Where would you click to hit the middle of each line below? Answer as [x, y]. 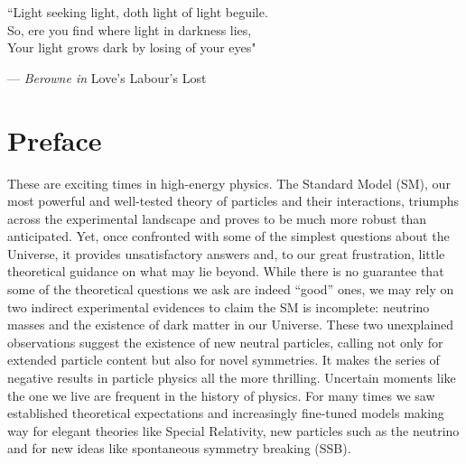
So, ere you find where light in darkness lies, [130, 29]
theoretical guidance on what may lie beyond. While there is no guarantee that [226, 271]
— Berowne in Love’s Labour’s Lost [107, 77]
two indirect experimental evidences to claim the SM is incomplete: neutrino [219, 306]
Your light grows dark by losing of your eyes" [132, 47]
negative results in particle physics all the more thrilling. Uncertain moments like [232, 378]
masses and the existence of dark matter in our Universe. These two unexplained [231, 325]
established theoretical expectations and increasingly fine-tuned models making [226, 413]
